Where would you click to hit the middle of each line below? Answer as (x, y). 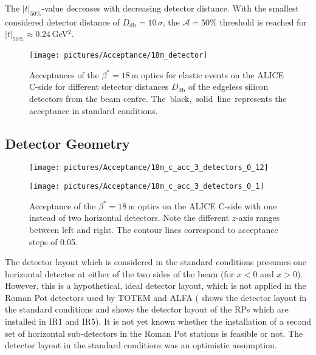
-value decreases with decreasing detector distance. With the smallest (170, 8)
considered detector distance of (62, 22)
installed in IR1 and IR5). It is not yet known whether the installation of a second (158, 321)
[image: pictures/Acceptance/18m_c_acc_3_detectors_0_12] (149, 168)
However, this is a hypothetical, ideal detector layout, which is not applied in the (156, 286)
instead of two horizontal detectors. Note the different (129, 218)
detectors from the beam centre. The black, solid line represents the (158, 99)
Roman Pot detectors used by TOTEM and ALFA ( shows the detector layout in (156, 297)
